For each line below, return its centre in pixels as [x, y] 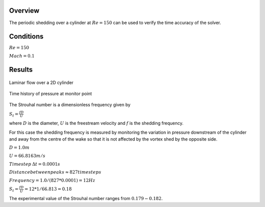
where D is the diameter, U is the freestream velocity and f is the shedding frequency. [96, 123]
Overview [24, 11]
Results [21, 70]
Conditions [26, 37]
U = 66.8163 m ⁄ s [27, 156]
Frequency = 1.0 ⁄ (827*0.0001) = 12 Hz [52, 180]
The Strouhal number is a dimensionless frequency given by [70, 105]
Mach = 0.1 [22, 56]
